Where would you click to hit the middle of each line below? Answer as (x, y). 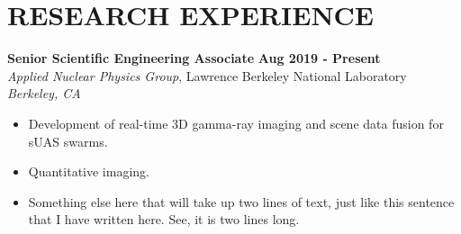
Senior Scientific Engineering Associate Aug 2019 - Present (194, 58)
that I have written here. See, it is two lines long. (164, 219)
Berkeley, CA (44, 93)
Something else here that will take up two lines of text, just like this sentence (241, 201)
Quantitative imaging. (89, 171)
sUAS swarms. (68, 141)
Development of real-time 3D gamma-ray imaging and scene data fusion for (236, 123)
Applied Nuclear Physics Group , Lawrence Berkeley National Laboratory (207, 75)
